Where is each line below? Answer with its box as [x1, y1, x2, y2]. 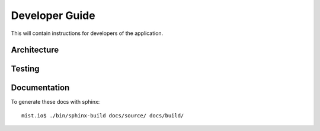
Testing [11, 64, 40, 74]
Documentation [11, 83, 70, 93]
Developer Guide [11, 9, 95, 22]
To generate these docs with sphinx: [11, 98, 100, 106]
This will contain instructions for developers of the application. [11, 30, 164, 37]
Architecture [11, 45, 59, 55]
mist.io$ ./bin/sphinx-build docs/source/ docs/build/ [21, 112, 184, 119]
